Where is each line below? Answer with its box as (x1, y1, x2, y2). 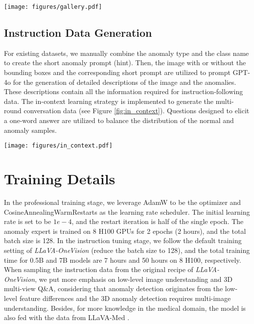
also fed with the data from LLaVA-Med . (4, 312, 130, 323)
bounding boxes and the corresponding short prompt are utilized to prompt (4, 67, 231, 77)
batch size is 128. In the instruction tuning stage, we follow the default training (4, 235, 242, 246)
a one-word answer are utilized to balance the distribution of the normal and (4, 115, 234, 125)
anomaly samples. (4, 125, 57, 135)
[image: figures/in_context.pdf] (4, 142, 113, 150)
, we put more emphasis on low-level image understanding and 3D (35, 274, 232, 284)
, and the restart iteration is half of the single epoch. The (71, 216, 244, 226)
